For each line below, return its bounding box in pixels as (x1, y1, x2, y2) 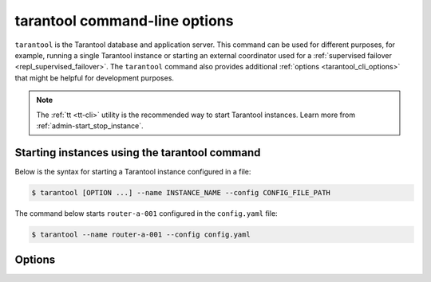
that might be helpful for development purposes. (14, 72, 175, 83)
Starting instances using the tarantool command (14, 146, 261, 159)
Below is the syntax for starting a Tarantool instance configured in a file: (14, 166, 251, 176)
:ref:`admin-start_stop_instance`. (36, 120, 144, 131)
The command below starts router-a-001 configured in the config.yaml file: (14, 208, 279, 218)
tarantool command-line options (14, 12, 234, 29)
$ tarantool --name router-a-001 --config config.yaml (31, 229, 251, 239)
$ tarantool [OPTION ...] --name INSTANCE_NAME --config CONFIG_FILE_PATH (31, 188, 331, 197)
